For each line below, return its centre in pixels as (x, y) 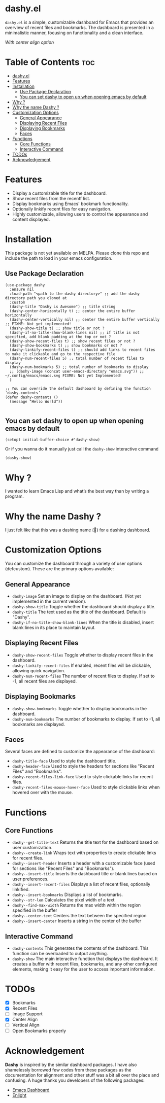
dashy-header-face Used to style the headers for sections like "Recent (83, 766)
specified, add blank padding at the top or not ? (58, 337)
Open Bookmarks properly (39, 1031)
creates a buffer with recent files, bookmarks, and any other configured (85, 964)
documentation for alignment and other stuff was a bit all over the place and (82, 1075)
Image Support (27, 1014)
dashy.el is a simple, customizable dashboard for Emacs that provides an (79, 22)
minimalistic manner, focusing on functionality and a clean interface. (74, 33)
